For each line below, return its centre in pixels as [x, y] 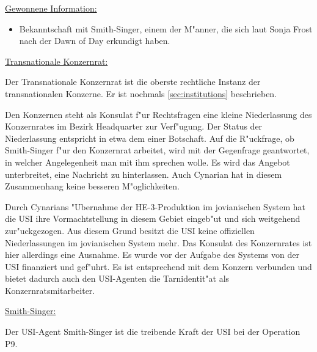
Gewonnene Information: [51, 8]
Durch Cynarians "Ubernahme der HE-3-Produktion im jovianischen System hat [155, 206]
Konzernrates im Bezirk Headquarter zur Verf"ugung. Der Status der [134, 126]
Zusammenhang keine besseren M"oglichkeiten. [92, 186]
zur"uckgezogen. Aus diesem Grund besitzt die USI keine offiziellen [130, 230]
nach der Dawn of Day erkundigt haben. [95, 41]
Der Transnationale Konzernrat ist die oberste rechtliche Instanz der [133, 82]
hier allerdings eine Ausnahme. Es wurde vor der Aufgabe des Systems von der [152, 255]
